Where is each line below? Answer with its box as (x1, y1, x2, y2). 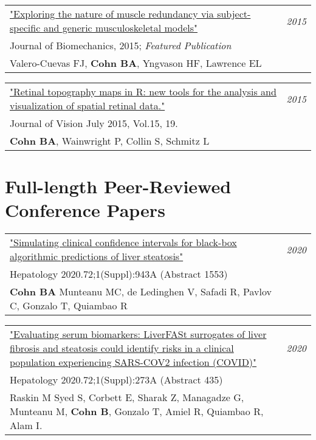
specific (10, 21, 41, 35)
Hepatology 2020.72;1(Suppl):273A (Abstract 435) (10, 373, 223, 387)
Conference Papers (5, 198, 165, 222)
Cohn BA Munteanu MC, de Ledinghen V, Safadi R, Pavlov (10, 284, 272, 299)
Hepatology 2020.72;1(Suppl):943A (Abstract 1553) (10, 267, 228, 281)
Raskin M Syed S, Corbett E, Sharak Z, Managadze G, (10, 390, 244, 405)
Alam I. (10, 418, 43, 433)
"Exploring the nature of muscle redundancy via (10, 7, 214, 21)
